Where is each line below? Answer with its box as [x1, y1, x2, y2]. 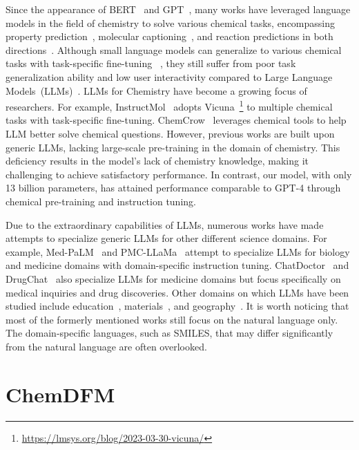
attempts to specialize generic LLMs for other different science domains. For [6, 231, 327, 245]
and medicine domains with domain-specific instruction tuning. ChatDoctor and [6, 258, 349, 272]
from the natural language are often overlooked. [6, 339, 207, 353]
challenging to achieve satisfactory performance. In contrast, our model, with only [6, 167, 352, 181]
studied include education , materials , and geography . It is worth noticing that [6, 299, 349, 313]
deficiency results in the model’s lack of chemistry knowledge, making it [6, 153, 309, 168]
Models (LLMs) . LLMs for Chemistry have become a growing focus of [6, 83, 307, 97]
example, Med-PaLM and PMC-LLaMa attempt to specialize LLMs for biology [6, 244, 350, 259]
